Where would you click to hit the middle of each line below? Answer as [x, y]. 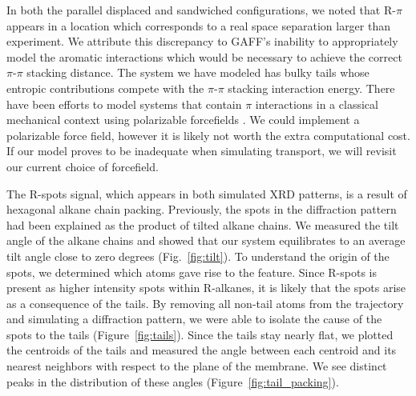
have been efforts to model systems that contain [124, 104]
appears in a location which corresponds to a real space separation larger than [198, 25]
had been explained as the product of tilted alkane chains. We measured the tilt [203, 224]
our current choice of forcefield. [83, 166]
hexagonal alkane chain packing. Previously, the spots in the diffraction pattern [202, 209]
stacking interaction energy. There [311, 88]
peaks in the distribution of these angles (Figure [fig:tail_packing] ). [173, 381]
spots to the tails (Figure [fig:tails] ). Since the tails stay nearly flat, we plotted [200, 334]
